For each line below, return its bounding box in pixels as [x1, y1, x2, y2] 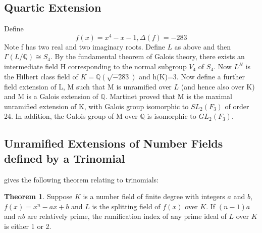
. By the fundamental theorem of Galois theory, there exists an [50, 51, 245, 62]
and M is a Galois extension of [4, 91, 98, 102]
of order [225, 101, 249, 111]
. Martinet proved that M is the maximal [105, 91, 233, 102]
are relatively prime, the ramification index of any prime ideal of [27, 211, 227, 221]
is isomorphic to [147, 111, 196, 121]
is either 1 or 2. [4, 221, 51, 231]
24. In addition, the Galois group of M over [4, 111, 138, 121]
